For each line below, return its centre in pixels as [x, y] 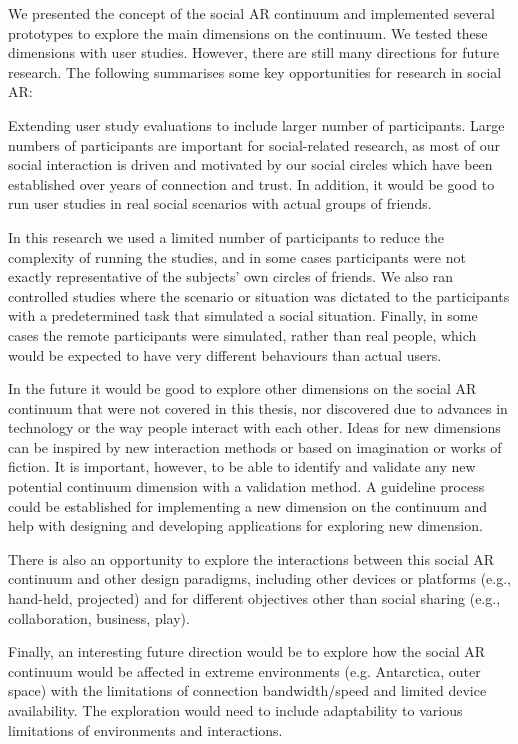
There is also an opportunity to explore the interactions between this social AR [251, 558]
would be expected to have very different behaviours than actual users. [225, 354]
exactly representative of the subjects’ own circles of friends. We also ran [231, 276]
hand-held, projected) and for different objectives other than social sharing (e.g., [254, 598]
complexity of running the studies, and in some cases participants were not [237, 256]
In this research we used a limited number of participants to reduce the [226, 236]
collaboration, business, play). [99, 617]
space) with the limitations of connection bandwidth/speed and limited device [247, 690]
